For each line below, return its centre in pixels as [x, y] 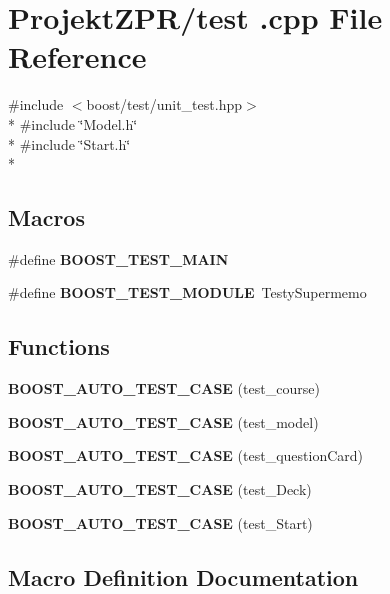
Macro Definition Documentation [183, 576]
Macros [46, 217]
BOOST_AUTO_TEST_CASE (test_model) [163, 421]
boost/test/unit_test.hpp [164, 104]
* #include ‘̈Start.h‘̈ [69, 143]
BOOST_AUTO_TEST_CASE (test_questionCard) [186, 455]
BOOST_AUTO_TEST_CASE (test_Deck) [160, 489]
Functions [59, 346]
